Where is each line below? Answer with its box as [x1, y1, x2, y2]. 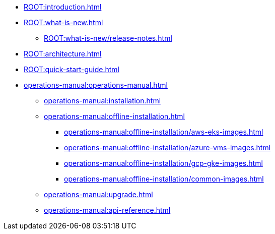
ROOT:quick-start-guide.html [24, 65, 119, 74]
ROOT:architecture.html [24, 49, 102, 58]
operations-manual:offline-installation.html [44, 112, 185, 121]
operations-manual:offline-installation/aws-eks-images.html [64, 128, 263, 136]
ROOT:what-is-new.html [24, 18, 103, 27]
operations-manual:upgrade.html [44, 190, 153, 199]
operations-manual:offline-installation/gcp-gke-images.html [64, 159, 263, 167]
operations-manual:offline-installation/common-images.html [64, 174, 264, 183]
